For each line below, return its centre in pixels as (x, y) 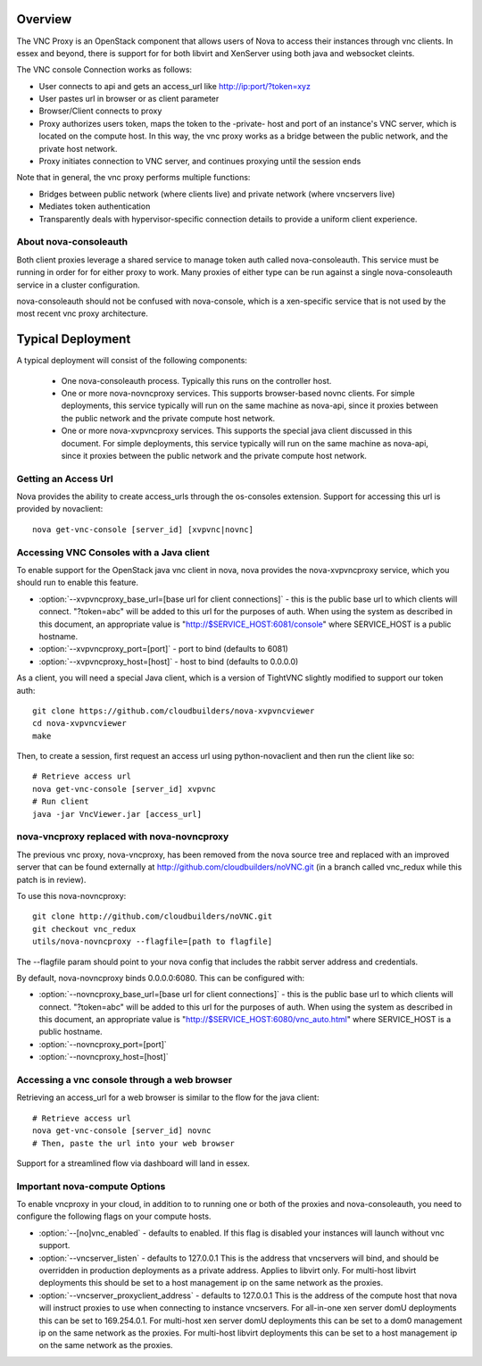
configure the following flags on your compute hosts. (114, 1216)
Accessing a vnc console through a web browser (124, 1080)
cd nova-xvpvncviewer (79, 724)
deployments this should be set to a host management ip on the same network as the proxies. (211, 1283)
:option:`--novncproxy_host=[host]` (104, 1057)
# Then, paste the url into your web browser (134, 1143)
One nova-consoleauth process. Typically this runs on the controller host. (196, 380)
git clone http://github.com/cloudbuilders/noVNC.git (152, 916)
